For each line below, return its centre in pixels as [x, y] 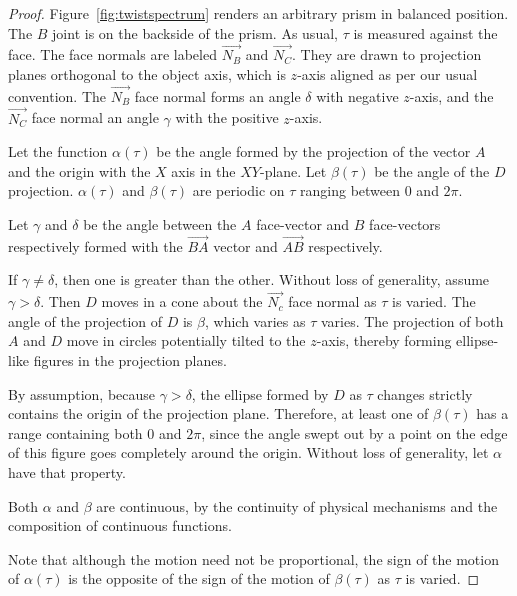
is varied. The [434, 301]
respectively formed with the [95, 245]
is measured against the [425, 32]
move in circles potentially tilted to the [186, 340]
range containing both [75, 432]
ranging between [350, 190]
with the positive [227, 117]
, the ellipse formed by [260, 393]
